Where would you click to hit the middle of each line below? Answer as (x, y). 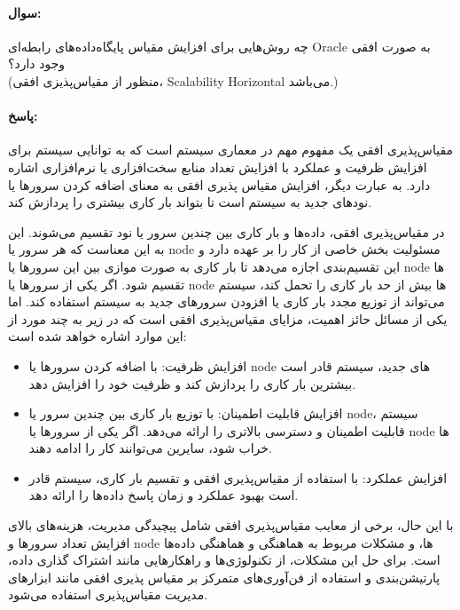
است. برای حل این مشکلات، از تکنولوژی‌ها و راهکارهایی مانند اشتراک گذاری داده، (224, 560)
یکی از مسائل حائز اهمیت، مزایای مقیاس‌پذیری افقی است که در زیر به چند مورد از (228, 318)
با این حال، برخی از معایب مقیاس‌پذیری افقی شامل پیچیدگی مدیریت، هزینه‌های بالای (231, 525)
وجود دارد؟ (37, 63)
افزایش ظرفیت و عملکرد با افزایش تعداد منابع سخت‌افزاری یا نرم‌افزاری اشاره (218, 166)
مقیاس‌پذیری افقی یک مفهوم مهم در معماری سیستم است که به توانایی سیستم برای (231, 150)
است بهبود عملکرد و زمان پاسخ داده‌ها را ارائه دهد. (164, 495)
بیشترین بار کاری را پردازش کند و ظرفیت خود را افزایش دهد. (192, 383)
